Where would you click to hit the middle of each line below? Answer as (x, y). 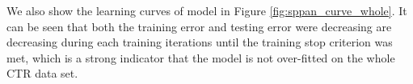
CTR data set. (42, 73)
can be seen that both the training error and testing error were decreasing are (199, 26)
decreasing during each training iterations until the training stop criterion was (200, 42)
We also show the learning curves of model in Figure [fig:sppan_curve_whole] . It (207, 10)
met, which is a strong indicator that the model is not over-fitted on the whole (201, 57)
